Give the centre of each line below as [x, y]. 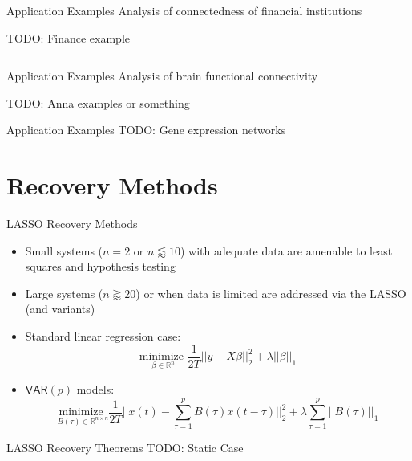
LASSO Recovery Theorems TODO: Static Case [125, 447]
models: [95, 388]
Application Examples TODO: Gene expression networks [146, 130]
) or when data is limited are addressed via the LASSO [271, 293]
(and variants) [60, 309]
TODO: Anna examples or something [98, 102]
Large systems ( [64, 293]
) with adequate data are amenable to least [286, 250]
